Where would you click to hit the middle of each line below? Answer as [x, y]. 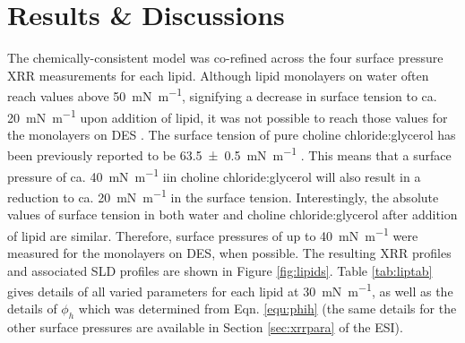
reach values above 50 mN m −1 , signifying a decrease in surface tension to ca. [222, 94]
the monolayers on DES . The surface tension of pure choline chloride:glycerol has [232, 134]
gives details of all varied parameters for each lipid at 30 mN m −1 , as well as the [230, 290]
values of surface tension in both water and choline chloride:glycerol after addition [232, 214]
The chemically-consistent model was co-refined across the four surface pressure [225, 58]
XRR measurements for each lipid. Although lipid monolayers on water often [218, 75]
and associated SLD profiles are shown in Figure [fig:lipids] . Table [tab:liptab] [220, 270]
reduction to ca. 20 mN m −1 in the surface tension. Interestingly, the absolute [223, 195]
